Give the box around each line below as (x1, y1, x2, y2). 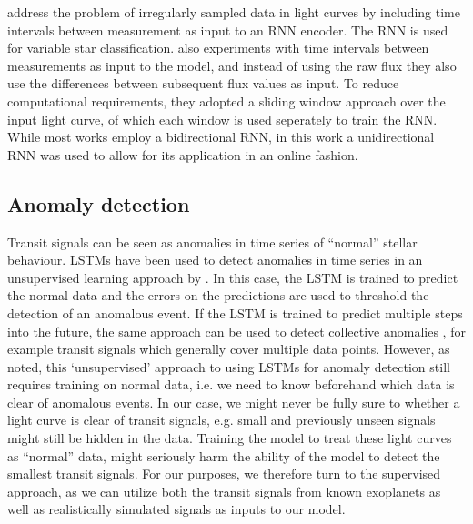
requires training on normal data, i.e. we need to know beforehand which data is (7, 375, 455, 394)
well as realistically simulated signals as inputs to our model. (7, 499, 346, 519)
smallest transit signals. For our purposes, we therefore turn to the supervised (7, 464, 441, 483)
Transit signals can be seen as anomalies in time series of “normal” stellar (7, 232, 418, 251)
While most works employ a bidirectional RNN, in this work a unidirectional (7, 127, 435, 146)
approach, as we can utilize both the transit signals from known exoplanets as (7, 481, 441, 500)
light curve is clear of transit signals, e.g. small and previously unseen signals (7, 410, 436, 429)
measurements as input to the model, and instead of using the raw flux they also (7, 55, 457, 75)
